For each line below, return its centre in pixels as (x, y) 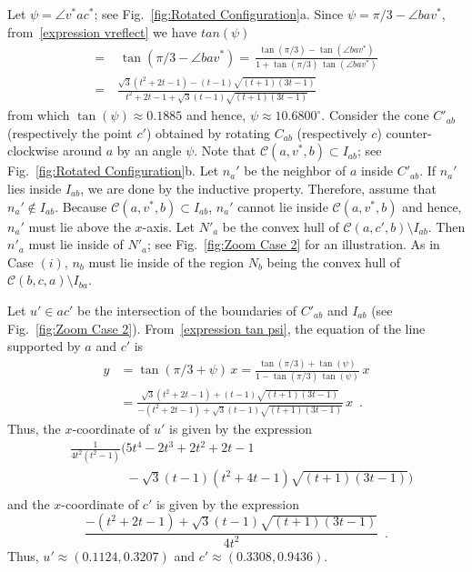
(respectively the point (70, 132)
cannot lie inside (283, 206)
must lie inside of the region (166, 261)
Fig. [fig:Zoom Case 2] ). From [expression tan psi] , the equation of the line (216, 328)
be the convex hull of (281, 226)
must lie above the (80, 226)
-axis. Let (168, 226)
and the (29, 503)
